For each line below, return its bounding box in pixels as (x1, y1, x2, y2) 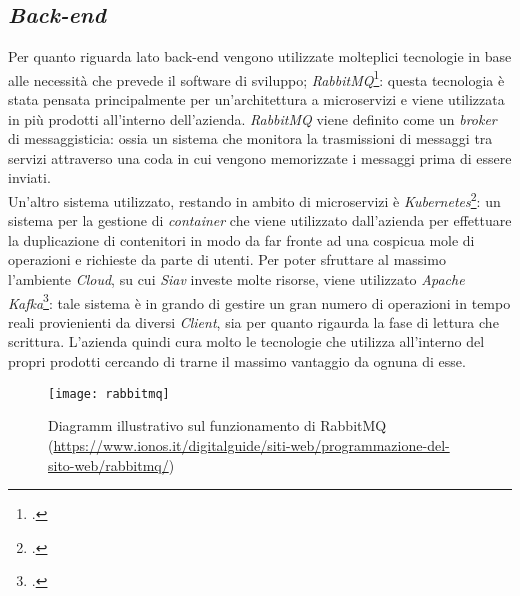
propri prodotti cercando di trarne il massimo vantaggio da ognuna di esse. (8, 351, 466, 372)
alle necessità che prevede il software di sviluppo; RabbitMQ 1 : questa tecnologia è (8, 66, 505, 90)
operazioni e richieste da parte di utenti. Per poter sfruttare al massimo (8, 249, 446, 270)
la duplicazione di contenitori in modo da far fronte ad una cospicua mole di (8, 229, 475, 250)
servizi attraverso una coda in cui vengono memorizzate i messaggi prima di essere (8, 147, 512, 168)
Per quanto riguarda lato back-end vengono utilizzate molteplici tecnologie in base (8, 46, 512, 67)
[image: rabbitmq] (48, 386, 170, 401)
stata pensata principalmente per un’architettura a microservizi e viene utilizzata (8, 89, 505, 110)
